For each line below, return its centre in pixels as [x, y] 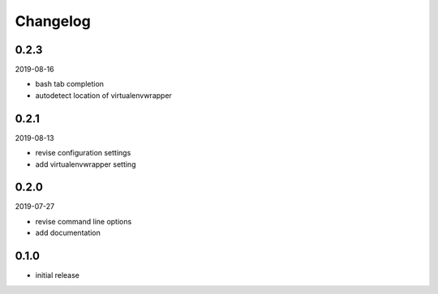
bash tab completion [70, 84]
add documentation [68, 233]
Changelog [53, 21]
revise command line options [84, 221]
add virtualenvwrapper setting [86, 164]
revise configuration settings [83, 153]
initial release [58, 275]
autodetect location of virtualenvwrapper [103, 95]
